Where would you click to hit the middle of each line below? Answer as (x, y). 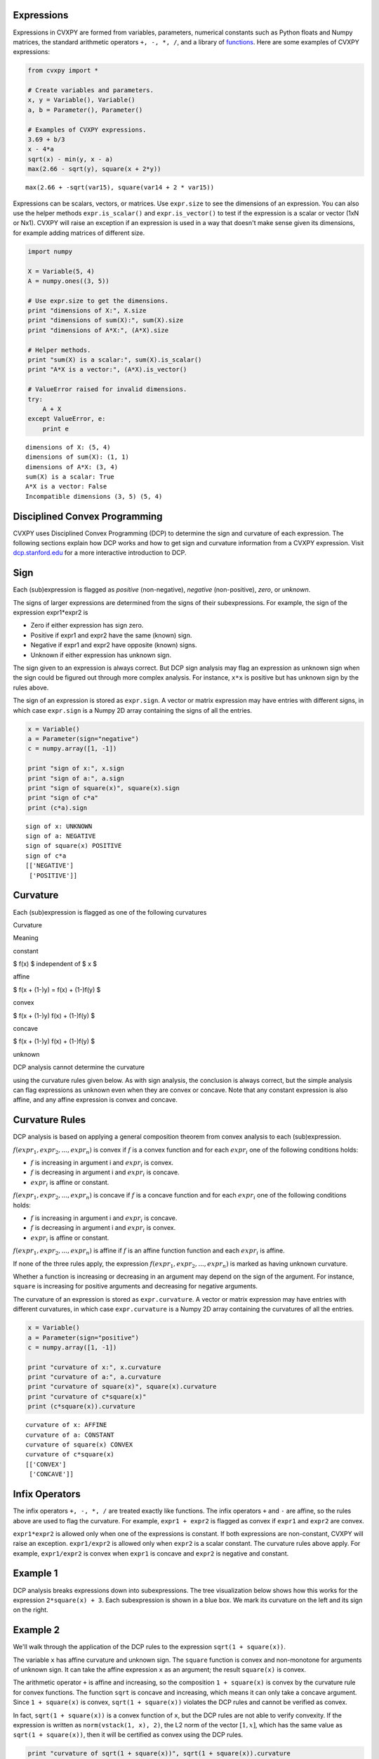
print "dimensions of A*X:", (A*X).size (98, 330)
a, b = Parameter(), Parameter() (85, 110)
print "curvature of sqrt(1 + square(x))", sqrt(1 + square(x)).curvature (159, 1753)
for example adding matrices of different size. (79, 233)
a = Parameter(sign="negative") (84, 738)
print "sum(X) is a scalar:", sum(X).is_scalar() (115, 360)
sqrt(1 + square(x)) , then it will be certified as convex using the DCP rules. (128, 1735)
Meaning (26, 938)
